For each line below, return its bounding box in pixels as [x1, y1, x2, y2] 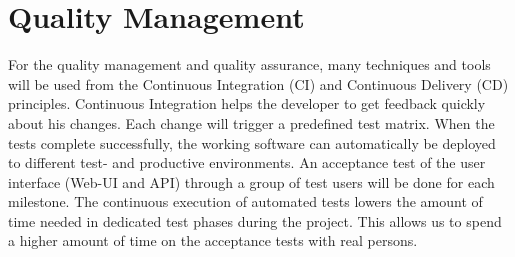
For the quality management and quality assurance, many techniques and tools [8, 54, 491, 75]
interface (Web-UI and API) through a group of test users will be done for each [8, 171, 495, 192]
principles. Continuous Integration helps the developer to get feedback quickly [8, 93, 486, 114]
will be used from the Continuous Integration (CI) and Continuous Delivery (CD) [8, 73, 509, 94]
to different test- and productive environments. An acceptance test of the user [8, 152, 486, 173]
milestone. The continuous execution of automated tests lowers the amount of [8, 191, 483, 212]
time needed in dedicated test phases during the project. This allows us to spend [8, 210, 502, 231]
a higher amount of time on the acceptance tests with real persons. [8, 230, 418, 251]
